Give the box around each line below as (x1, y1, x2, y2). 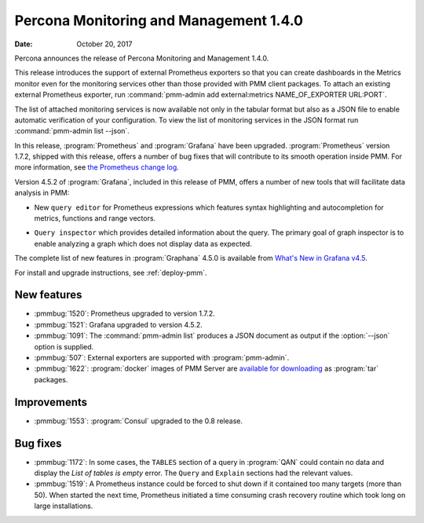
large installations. (34, 501, 93, 510)
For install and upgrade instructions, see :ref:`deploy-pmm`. (14, 268, 207, 277)
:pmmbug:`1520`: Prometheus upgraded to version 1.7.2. (34, 309, 215, 318)
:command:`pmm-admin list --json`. (14, 126, 130, 136)
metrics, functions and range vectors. (34, 214, 156, 223)
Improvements (14, 395, 88, 408)
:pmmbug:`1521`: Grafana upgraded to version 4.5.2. (34, 320, 203, 329)
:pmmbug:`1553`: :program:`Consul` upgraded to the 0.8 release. (34, 416, 243, 426)
